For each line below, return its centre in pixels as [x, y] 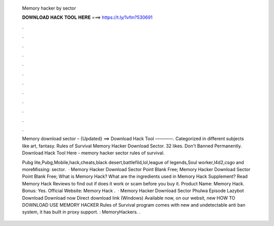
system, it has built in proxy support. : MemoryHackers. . [81, 212]
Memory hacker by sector [49, 8]
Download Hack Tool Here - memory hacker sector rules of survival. [93, 153]
